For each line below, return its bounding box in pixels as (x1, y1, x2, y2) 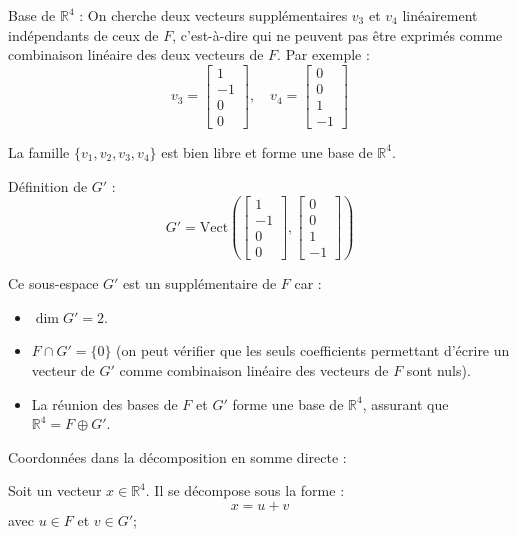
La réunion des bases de (31, 393, 178, 414)
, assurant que (362, 393, 449, 414)
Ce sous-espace (8, 273, 99, 294)
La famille (8, 141, 70, 162)
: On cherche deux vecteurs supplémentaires (79, 5, 348, 25)
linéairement (402, 5, 478, 25)
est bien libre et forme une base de (161, 141, 373, 162)
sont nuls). (406, 360, 471, 381)
